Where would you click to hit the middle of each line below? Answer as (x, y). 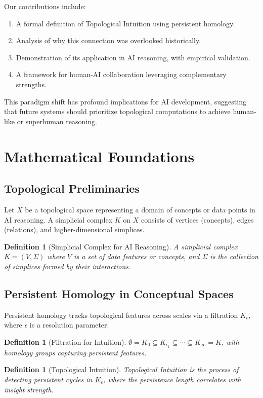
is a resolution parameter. (69, 325)
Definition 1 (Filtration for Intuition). (65, 341)
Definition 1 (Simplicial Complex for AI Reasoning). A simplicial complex (121, 246)
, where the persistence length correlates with (172, 379)
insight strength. (29, 389)
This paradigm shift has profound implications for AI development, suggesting (125, 101)
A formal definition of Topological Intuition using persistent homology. (125, 23)
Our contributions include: (45, 6)
